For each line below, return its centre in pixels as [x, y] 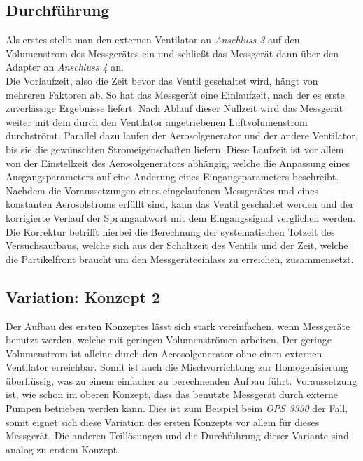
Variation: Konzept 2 [83, 296]
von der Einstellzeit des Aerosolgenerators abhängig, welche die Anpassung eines [178, 163]
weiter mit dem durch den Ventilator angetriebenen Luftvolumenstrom [157, 121]
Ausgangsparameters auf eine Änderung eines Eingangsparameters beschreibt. [172, 177]
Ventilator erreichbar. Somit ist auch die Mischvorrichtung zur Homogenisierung [177, 367]
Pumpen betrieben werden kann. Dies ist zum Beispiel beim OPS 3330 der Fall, [177, 408]
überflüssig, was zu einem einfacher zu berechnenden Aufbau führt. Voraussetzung [181, 380]
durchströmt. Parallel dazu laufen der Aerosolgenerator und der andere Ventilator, [182, 135]
